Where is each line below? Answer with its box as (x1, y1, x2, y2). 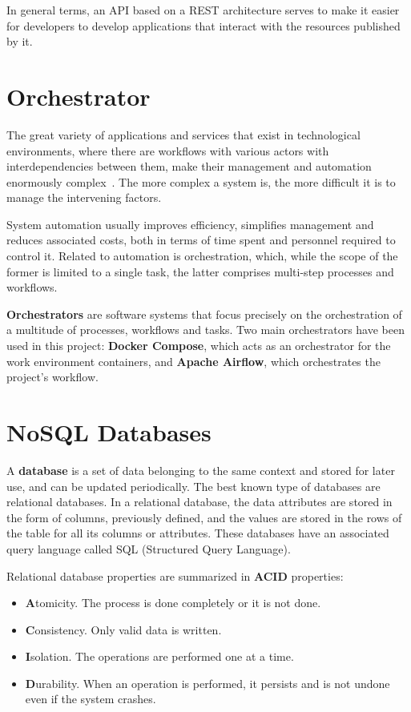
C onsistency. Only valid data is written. (25, 621, 222, 638)
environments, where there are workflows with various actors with (6, 142, 329, 159)
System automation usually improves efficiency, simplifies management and (6, 215, 374, 232)
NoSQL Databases (6, 416, 212, 448)
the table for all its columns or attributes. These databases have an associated (6, 525, 389, 541)
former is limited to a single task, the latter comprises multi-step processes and (6, 263, 394, 280)
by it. (6, 33, 33, 50)
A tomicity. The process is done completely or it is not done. (25, 594, 321, 611)
